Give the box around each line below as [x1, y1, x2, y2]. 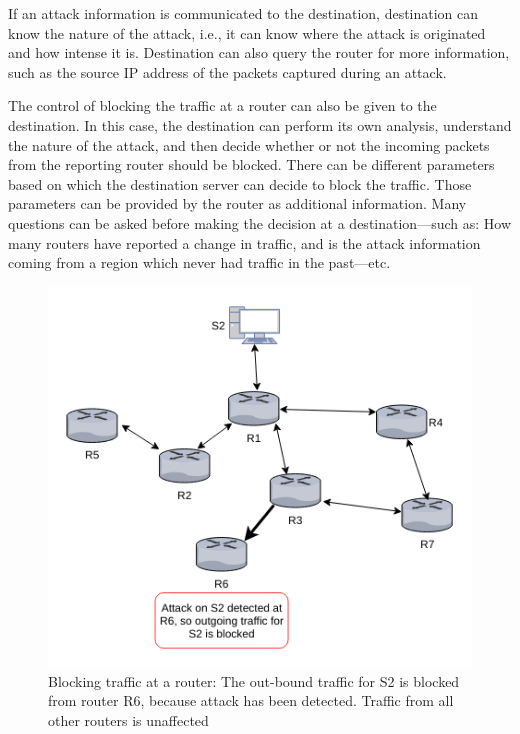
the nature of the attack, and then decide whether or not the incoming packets [8, 134, 490, 155]
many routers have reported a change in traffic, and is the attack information [8, 232, 481, 253]
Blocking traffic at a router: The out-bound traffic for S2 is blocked [48, 670, 460, 691]
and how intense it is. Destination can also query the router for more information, [8, 42, 510, 63]
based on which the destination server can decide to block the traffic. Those [8, 173, 472, 194]
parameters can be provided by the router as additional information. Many [8, 193, 467, 214]
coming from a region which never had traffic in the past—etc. [8, 252, 391, 273]
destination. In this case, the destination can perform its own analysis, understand [8, 114, 512, 135]
